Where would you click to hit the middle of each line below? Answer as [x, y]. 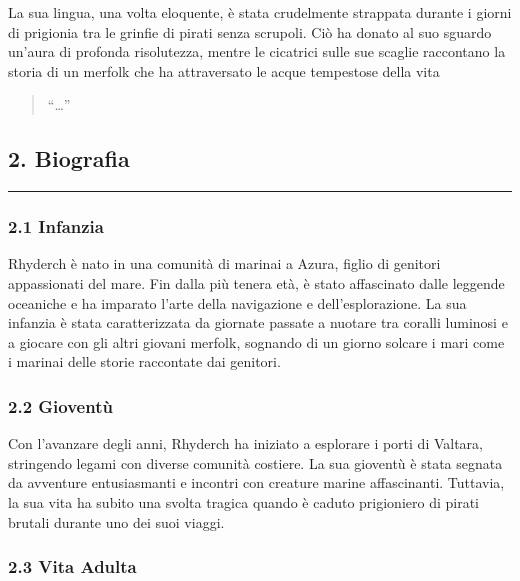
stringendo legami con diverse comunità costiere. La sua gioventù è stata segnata [255, 462]
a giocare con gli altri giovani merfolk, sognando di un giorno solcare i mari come [256, 341]
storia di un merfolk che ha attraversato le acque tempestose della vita [224, 70]
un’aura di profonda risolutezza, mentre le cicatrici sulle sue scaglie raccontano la [257, 51]
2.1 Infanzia [56, 226]
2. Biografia [69, 158]
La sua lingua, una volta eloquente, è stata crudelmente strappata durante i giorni [260, 12]
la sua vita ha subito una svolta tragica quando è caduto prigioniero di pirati [244, 501]
